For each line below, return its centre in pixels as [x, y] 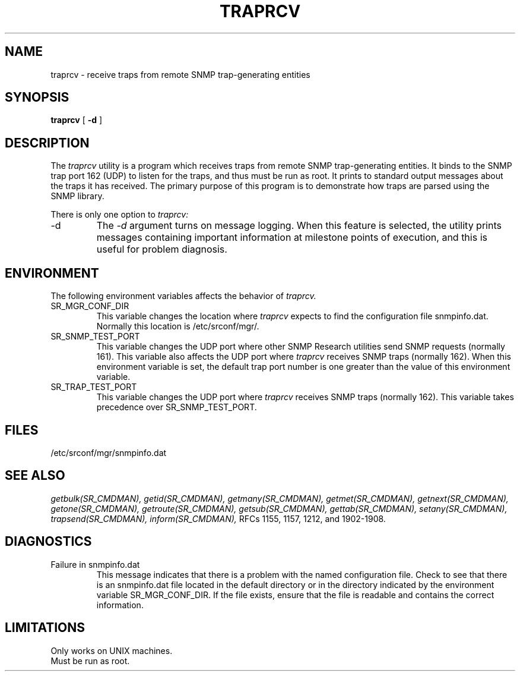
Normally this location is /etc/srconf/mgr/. [178, 326]
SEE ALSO [35, 476]
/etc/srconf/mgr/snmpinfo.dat [109, 452]
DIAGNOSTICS [48, 542]
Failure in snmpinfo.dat [95, 564]
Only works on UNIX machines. [112, 650]
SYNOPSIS [37, 98]
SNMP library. [77, 196]
